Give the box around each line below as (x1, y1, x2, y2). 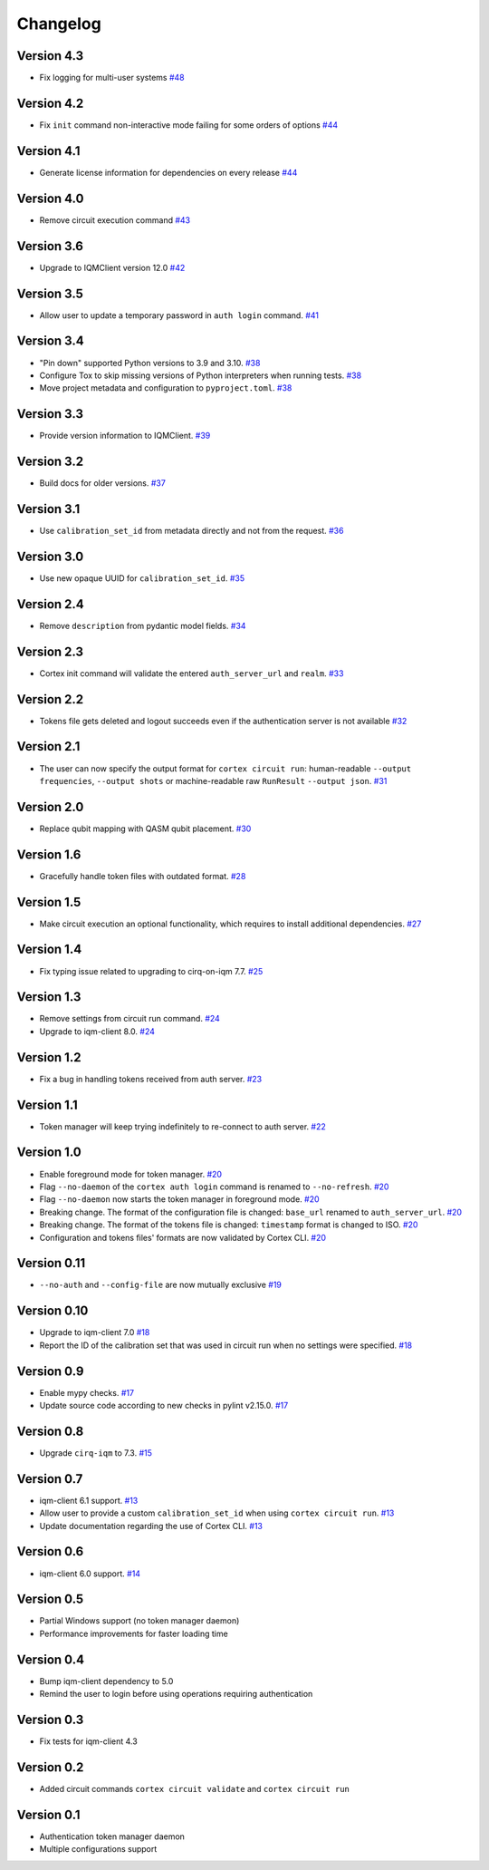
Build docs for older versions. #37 (39, 478, 167, 489)
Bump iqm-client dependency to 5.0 (39, 1675, 174, 1686)
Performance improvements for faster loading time (39, 1628, 228, 1639)
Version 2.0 (16, 799, 84, 815)
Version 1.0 (16, 1145, 81, 1160)
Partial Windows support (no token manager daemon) (39, 1615, 240, 1626)
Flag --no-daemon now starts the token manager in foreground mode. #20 (39, 1194, 321, 1205)
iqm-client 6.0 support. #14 (39, 1568, 140, 1579)
